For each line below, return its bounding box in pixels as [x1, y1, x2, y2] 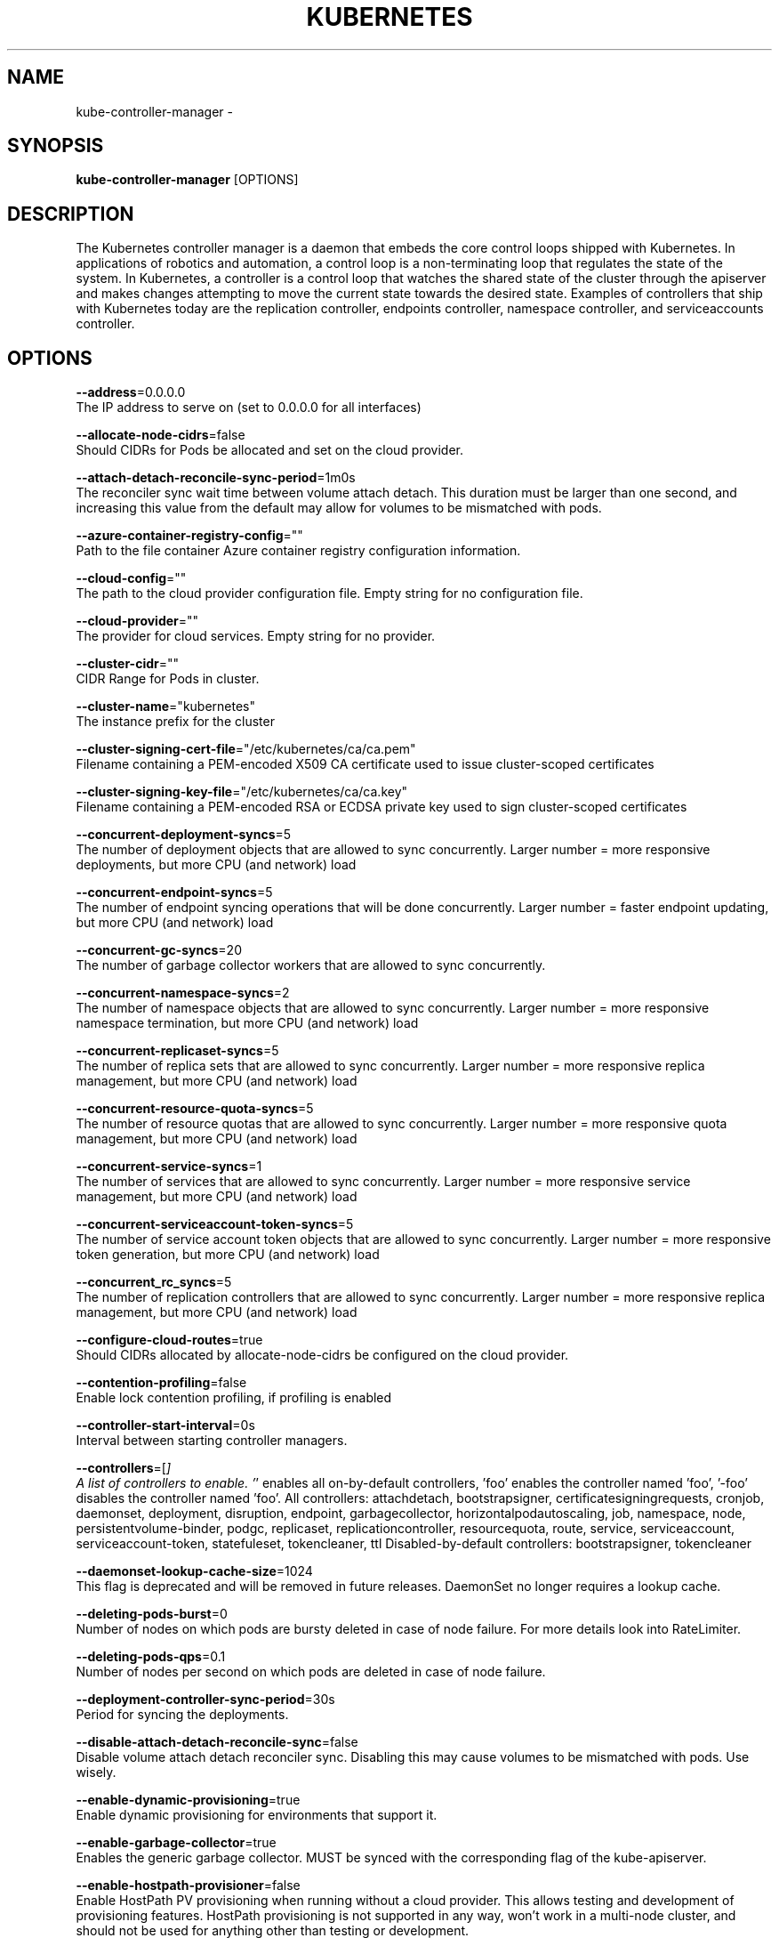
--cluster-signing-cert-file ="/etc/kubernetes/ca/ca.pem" [76, 741, 416, 757]
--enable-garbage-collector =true [76, 1835, 277, 1851]
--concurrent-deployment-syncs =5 [76, 827, 292, 843]
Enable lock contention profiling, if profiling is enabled [76, 1390, 392, 1406]
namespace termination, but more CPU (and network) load [76, 1015, 419, 1031]
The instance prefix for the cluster [76, 714, 275, 730]
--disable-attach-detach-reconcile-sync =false [76, 1734, 358, 1750]
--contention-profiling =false [76, 1375, 247, 1391]
